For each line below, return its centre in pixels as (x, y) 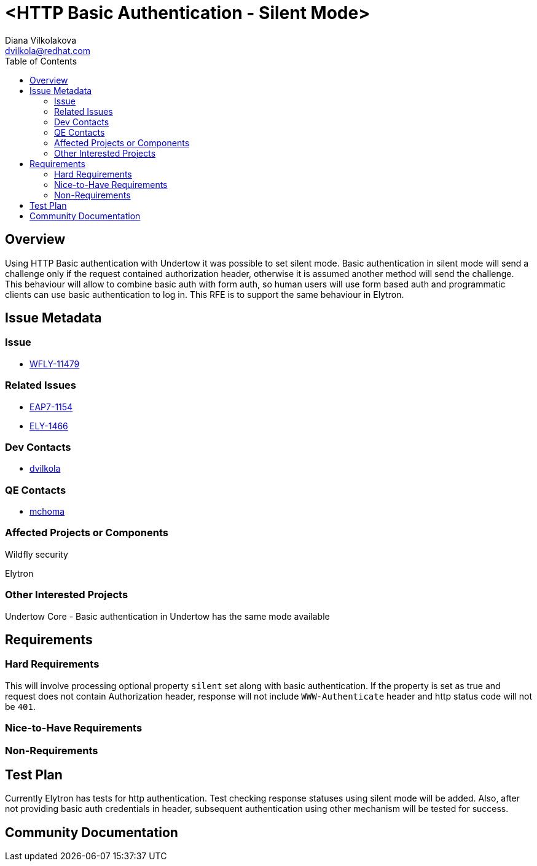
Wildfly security (37, 554)
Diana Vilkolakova (41, 40)
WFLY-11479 (55, 364)
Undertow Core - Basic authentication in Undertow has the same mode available (167, 616)
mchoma (47, 512)
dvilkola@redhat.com (48, 50)
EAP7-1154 (51, 407)
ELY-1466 (49, 426)
